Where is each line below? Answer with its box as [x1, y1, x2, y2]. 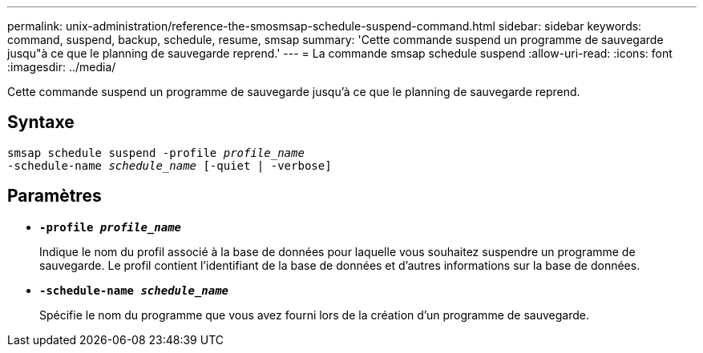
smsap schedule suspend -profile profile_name [7, 146, 305, 159]
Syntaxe [7, 112, 75, 133]
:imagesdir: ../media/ [7, 60, 116, 74]
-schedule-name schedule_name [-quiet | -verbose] [7, 158, 332, 172]
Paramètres [7, 186, 102, 207]
